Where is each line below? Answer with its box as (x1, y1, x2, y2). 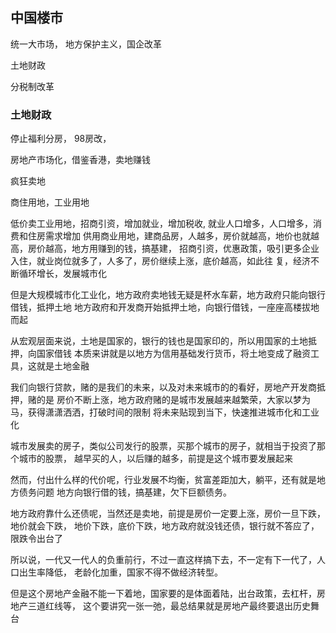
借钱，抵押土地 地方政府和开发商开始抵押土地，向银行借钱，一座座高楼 (10, 301, 302, 313)
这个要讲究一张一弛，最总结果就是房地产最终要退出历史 (82, 600, 311, 612)
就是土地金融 (36, 360, 90, 372)
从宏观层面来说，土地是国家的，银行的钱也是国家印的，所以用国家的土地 (10, 335, 308, 347)
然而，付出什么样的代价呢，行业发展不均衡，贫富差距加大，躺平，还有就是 (10, 474, 317, 486)
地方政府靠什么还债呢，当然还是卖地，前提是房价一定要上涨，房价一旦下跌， (10, 508, 326, 520)
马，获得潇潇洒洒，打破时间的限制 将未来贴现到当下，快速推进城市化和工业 (10, 406, 320, 418)
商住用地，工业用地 (10, 196, 90, 208)
